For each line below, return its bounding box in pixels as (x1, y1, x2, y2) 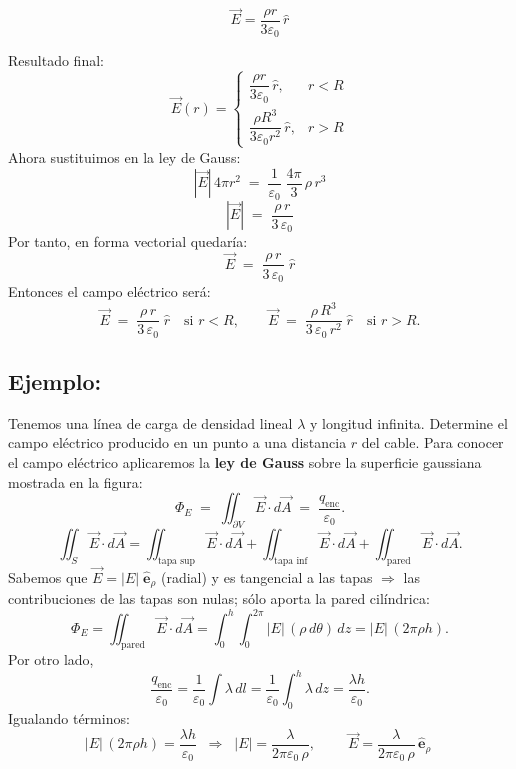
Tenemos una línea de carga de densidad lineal (8, 412, 293, 433)
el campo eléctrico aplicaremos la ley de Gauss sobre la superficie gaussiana (8, 451, 482, 472)
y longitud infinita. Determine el (309, 412, 508, 433)
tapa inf (274, 555, 308, 566)
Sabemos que (8, 566, 88, 587)
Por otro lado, (8, 649, 94, 670)
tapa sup (157, 555, 195, 566)
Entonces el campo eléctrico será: (8, 280, 211, 301)
